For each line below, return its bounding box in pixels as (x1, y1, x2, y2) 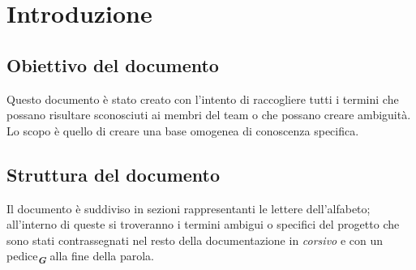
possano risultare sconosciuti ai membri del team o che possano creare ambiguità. (6, 106, 411, 123)
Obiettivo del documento (6, 52, 219, 77)
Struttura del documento (6, 161, 221, 186)
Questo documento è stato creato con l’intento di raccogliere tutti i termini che (6, 90, 399, 107)
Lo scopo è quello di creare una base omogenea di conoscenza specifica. (6, 122, 359, 139)
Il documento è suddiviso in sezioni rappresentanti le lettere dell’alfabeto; (6, 199, 371, 216)
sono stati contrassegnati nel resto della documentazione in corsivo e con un (6, 231, 384, 248)
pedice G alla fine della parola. (6, 247, 154, 268)
